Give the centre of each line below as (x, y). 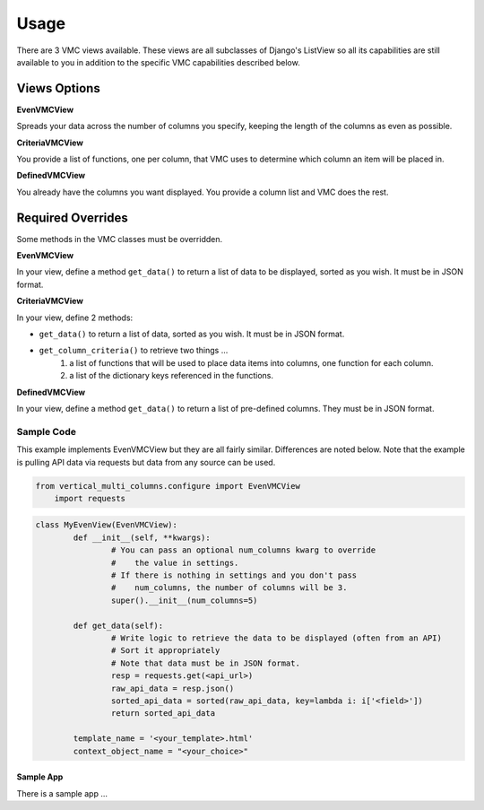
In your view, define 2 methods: (75, 318)
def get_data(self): (118, 625)
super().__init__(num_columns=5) (184, 600)
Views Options (58, 88)
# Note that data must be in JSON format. (205, 663)
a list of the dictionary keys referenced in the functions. (171, 376)
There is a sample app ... (62, 793)
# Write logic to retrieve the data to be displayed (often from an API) (277, 638)
